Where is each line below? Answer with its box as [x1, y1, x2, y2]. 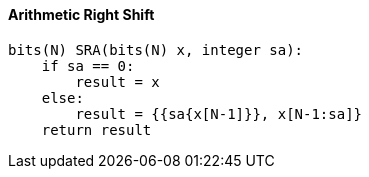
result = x [75, 73, 160, 90]
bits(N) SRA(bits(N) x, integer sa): [8, 41, 304, 58]
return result [41, 121, 152, 138]
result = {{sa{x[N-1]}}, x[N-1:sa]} [75, 105, 363, 122]
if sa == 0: [41, 57, 135, 74]
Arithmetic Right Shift [8, 6, 155, 23]
